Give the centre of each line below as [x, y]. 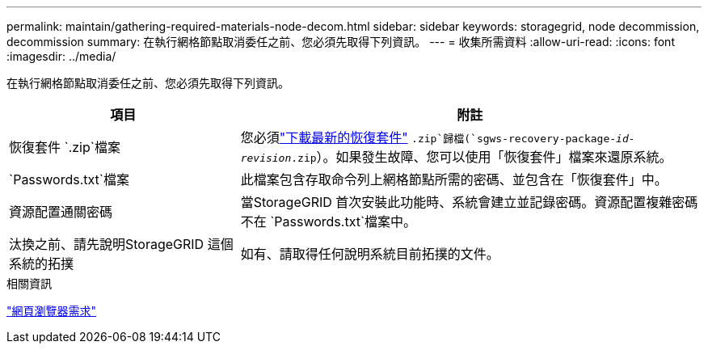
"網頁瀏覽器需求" [52, 311]
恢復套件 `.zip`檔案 [65, 147]
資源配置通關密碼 [61, 212]
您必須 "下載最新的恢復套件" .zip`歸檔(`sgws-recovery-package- [428, 137]
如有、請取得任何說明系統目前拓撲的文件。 [370, 254]
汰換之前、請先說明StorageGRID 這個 [121, 244]
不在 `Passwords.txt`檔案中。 [329, 221]
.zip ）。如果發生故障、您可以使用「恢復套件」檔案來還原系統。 [482, 157]
